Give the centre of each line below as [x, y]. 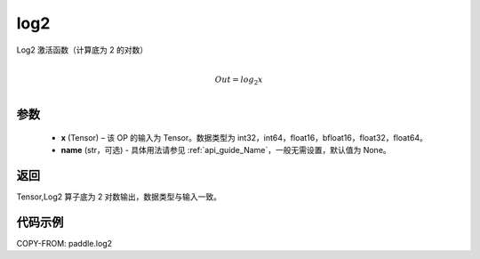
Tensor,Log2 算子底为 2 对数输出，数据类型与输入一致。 [119, 197]
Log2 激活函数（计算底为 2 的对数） [82, 50]
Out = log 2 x [239, 80]
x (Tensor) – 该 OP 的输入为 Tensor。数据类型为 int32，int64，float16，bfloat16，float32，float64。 [244, 137]
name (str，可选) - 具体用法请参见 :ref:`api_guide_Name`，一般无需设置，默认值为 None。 [226, 150]
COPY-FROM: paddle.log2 [64, 243]
